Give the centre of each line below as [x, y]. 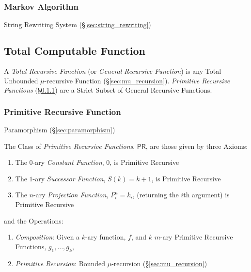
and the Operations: [34, 220]
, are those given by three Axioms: [197, 146]
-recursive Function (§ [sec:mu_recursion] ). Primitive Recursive [137, 80]
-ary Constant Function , [68, 162]
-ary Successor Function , [69, 178]
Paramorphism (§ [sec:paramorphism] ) [60, 130]
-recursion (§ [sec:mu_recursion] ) [159, 263]
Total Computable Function [75, 51]
